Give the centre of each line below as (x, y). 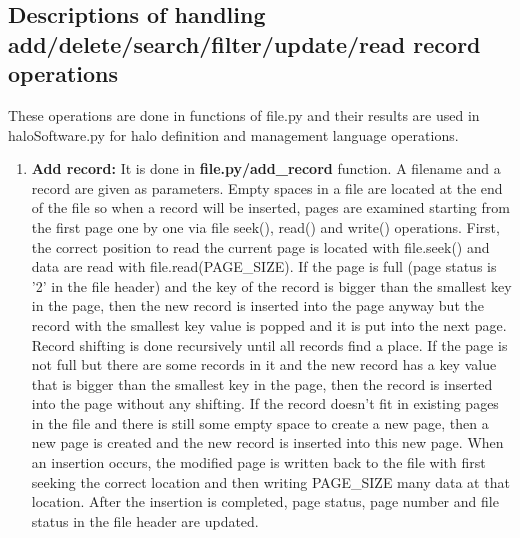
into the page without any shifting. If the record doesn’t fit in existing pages (265, 403)
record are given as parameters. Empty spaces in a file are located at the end (267, 187)
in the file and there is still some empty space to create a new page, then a (260, 422)
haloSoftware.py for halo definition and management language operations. (233, 134)
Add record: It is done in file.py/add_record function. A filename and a (266, 168)
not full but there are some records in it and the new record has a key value (264, 364)
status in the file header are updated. (145, 520)
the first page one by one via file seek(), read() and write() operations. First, (265, 226)
